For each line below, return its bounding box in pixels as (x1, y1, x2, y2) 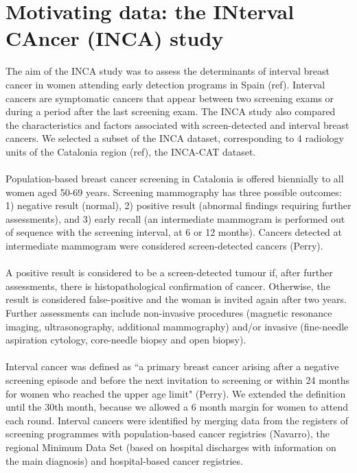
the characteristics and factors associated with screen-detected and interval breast (5, 117, 349, 132)
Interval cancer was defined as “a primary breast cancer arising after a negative (5, 359, 339, 374)
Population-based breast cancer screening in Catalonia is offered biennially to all (5, 171, 344, 186)
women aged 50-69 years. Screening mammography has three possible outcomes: (5, 184, 342, 199)
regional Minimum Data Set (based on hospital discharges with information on (5, 439, 336, 454)
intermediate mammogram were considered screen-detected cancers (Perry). (5, 239, 323, 253)
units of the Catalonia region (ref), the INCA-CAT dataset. (5, 144, 256, 158)
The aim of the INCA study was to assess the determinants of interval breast (5, 64, 330, 78)
